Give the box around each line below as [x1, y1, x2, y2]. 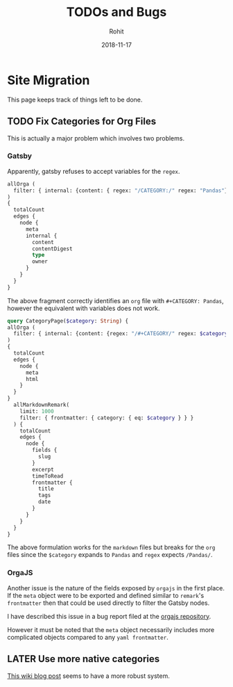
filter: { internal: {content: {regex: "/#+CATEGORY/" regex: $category [13, 330, 228, 337]
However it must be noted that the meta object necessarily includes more [7, 625, 215, 633]
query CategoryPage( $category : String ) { [7, 317, 129, 324]
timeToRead [32, 472, 64, 480]
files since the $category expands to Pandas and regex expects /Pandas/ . [7, 551, 213, 559]
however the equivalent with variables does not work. [7, 304, 160, 312]
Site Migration [7, 72, 90, 88]
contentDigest [32, 245, 73, 252]
